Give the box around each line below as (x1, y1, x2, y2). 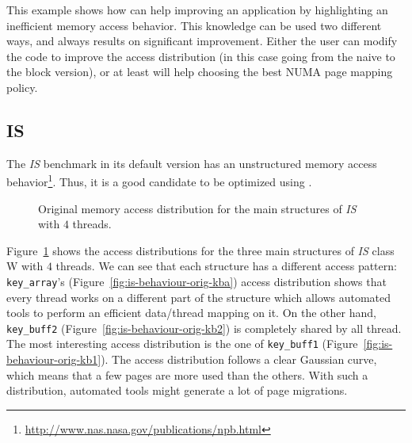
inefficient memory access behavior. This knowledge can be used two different (6, 17, 382, 33)
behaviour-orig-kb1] (6, 351, 101, 368)
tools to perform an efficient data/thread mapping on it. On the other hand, (6, 304, 376, 321)
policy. (6, 78, 38, 95)
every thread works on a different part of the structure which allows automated (6, 288, 391, 305)
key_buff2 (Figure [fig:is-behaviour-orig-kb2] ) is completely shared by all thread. (6, 319, 402, 336)
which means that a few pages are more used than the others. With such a (6, 366, 368, 383)
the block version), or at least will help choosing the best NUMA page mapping (6, 63, 393, 80)
